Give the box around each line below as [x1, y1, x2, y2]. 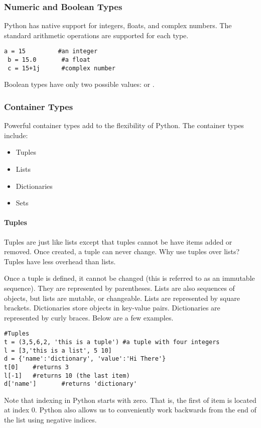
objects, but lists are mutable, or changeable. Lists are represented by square [4, 292, 240, 303]
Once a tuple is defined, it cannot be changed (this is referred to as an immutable [4, 273, 255, 283]
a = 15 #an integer [4, 48, 98, 55]
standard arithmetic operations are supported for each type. [4, 30, 189, 40]
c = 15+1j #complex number [8, 64, 115, 72]
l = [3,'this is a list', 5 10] [4, 347, 112, 354]
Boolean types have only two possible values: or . [4, 79, 155, 89]
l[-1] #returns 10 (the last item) [4, 372, 130, 379]
